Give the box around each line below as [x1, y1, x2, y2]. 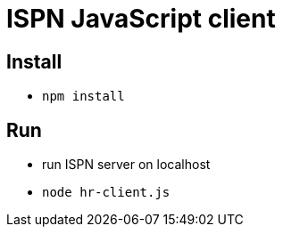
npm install [42, 89, 125, 104]
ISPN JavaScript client [6, 4, 276, 34]
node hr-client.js [42, 185, 171, 200]
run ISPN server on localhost [42, 157, 211, 173]
